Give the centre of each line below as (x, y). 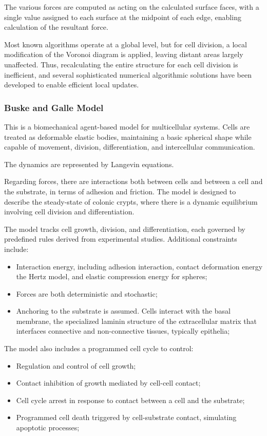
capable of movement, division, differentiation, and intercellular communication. (130, 147)
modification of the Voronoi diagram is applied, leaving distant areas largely (124, 54)
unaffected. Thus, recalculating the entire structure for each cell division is (121, 64)
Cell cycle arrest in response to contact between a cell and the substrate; (130, 400)
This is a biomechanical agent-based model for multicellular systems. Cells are (127, 126)
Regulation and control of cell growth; (76, 365)
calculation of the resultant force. (56, 27)
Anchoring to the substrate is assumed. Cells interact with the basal (123, 311)
